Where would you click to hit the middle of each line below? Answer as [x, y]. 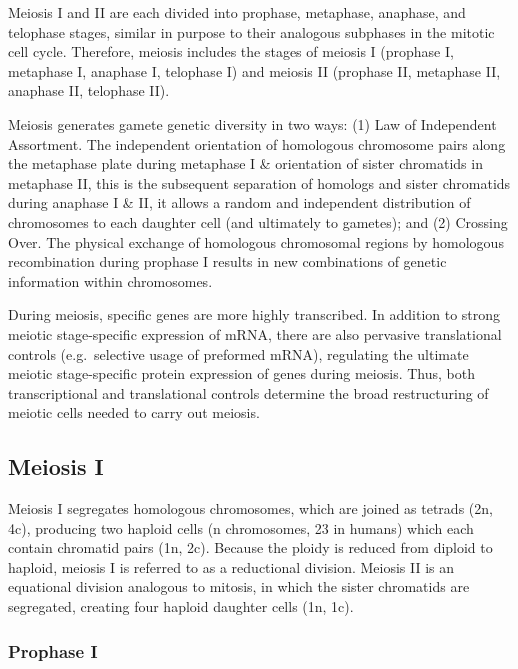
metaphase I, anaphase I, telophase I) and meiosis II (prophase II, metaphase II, [254, 70]
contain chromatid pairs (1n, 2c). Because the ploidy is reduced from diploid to [250, 547]
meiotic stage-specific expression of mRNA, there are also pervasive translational [255, 333]
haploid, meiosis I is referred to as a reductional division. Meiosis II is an [231, 566]
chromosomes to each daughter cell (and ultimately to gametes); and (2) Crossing [258, 221]
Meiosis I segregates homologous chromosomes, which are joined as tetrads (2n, [250, 508]
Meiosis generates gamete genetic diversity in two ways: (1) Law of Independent [252, 123]
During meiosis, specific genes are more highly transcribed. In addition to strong [254, 314]
